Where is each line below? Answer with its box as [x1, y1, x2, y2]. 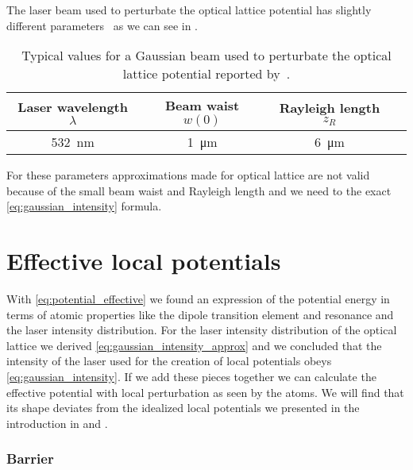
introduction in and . [6, 414, 108, 431]
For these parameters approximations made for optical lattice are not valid [6, 167, 370, 183]
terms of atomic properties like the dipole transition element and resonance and [6, 306, 394, 322]
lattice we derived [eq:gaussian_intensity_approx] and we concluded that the [6, 337, 382, 353]
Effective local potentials [6, 245, 281, 277]
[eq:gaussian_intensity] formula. [6, 198, 162, 214]
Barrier [6, 449, 54, 468]
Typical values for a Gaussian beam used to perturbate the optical [21, 46, 392, 65]
